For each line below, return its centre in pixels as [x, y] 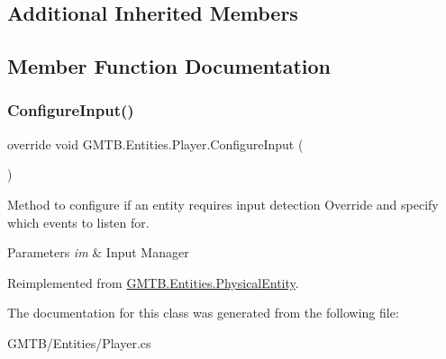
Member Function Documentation [169, 66]
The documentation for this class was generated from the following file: [203, 313]
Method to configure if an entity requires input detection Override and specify [223, 204]
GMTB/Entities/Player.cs [79, 342]
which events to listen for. [78, 222]
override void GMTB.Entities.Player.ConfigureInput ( [155, 144]
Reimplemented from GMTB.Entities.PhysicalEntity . [153, 282]
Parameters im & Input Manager [98, 252]
